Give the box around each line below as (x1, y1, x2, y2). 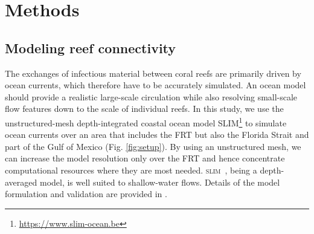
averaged (5, 175, 37, 188)
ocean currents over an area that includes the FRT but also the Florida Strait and (5, 128, 309, 141)
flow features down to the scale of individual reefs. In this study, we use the (5, 102, 284, 115)
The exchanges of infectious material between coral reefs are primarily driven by (5, 67, 301, 79)
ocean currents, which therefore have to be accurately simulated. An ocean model (5, 79, 306, 91)
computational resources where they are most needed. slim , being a (5, 163, 257, 176)
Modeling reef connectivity (5, 38, 176, 57)
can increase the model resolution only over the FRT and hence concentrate (5, 152, 285, 164)
